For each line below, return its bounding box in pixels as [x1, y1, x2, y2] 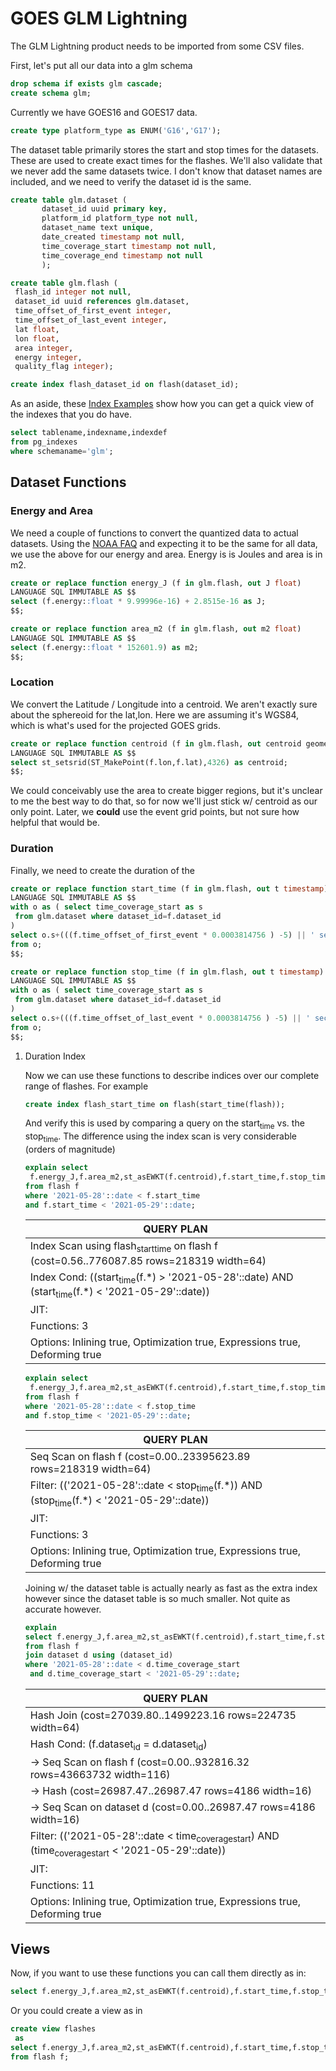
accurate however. [24, 1603, 102, 1615]
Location [10, 675, 55, 689]
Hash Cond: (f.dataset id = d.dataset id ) [29, 1737, 208, 1753]
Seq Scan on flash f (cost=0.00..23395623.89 [29, 1450, 251, 1464]
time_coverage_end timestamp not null [41, 250, 203, 261]
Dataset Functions [10, 474, 127, 491]
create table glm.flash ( [10, 278, 118, 288]
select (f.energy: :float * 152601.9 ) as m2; [10, 642, 199, 652]
